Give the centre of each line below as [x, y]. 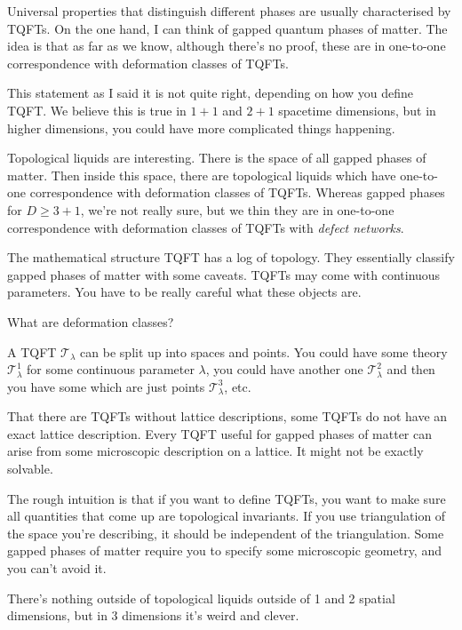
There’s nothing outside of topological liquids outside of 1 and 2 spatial [201, 598]
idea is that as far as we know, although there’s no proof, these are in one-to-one [227, 46]
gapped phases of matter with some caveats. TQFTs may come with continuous [224, 274]
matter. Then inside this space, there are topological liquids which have [202, 175]
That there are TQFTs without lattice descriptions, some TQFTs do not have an [227, 416]
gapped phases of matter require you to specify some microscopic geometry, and [224, 550]
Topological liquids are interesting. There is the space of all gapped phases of [217, 158]
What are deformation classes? [91, 321]
